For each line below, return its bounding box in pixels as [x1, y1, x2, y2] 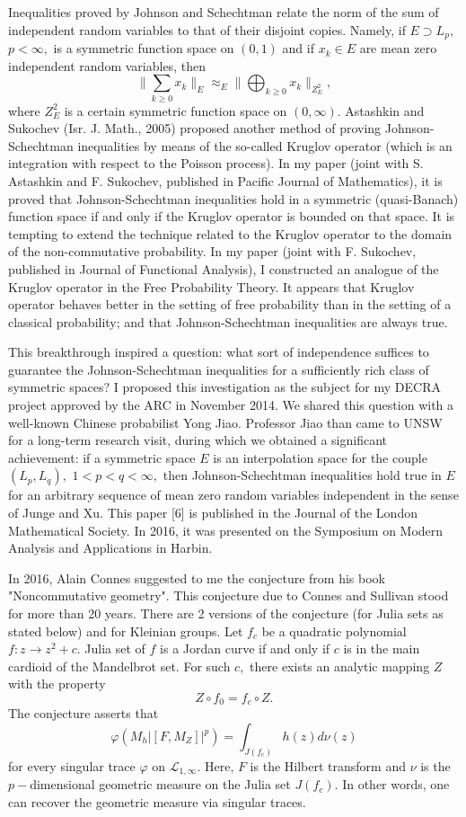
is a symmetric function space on [53, 39, 234, 58]
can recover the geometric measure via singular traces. [8, 792, 306, 811]
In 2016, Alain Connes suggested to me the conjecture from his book [8, 568, 385, 587]
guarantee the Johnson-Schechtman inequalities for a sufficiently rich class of [8, 360, 429, 378]
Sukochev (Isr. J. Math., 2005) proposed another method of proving [8, 119, 382, 138]
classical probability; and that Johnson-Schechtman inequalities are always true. [8, 312, 448, 331]
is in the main [343, 639, 420, 658]
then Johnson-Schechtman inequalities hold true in [163, 466, 442, 484]
